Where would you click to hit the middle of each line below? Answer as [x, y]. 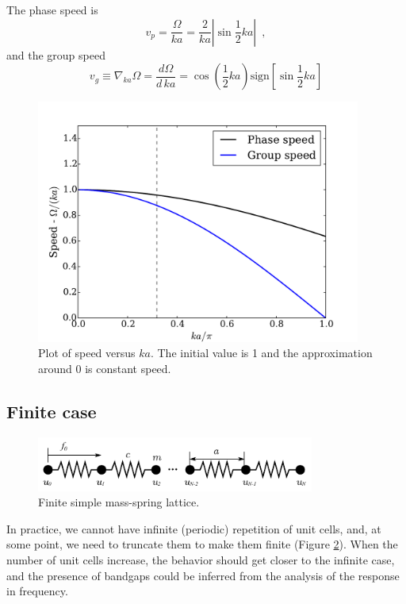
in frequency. [37, 591]
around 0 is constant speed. [105, 368]
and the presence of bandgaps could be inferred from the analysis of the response [203, 575]
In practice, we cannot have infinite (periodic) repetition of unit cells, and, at [194, 528]
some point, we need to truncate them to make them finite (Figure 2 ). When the [202, 544]
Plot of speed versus [87, 353]
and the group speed [56, 54]
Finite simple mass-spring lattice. [119, 502]
